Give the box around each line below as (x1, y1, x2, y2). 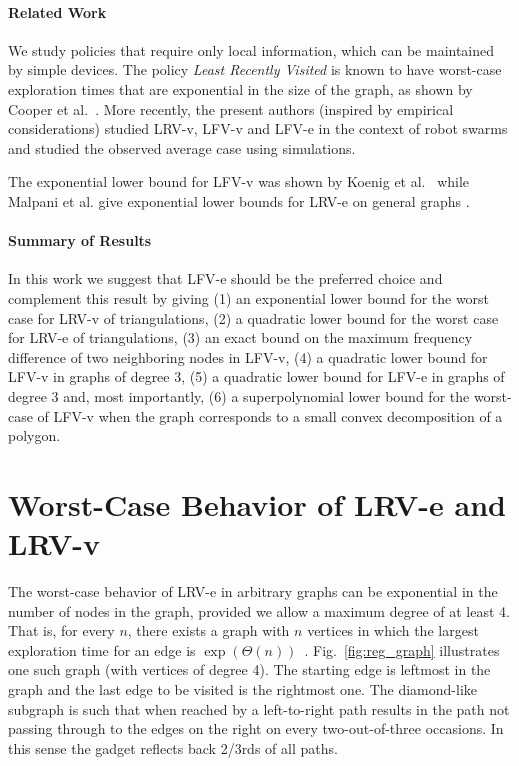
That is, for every (8, 620, 115, 641)
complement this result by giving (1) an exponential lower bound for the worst (8, 287, 490, 308)
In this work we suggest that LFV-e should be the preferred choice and (8, 268, 443, 289)
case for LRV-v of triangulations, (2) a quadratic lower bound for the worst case (8, 307, 499, 328)
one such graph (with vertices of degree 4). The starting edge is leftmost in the (8, 659, 491, 680)
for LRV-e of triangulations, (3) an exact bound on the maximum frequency (8, 327, 473, 348)
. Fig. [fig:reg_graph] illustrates (304, 639, 500, 660)
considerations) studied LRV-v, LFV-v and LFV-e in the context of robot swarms (8, 118, 508, 139)
